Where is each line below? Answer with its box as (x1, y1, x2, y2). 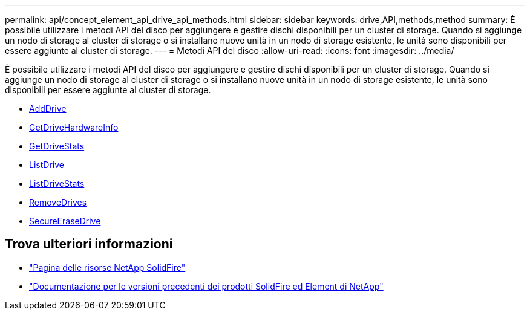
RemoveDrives (29, 197, 87, 207)
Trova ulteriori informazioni (5, 236, 173, 252)
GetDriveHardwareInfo (29, 122, 119, 132)
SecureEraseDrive (29, 216, 101, 226)
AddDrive (29, 103, 67, 114)
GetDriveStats (29, 141, 85, 151)
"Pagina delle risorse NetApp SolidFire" (29, 262, 186, 273)
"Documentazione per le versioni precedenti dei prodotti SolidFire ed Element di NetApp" (29, 281, 384, 291)
